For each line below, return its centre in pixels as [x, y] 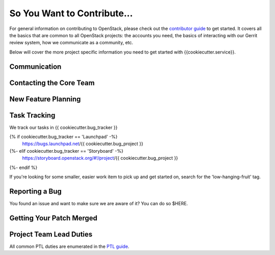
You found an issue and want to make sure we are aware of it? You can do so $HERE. [99, 203]
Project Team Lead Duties [51, 234]
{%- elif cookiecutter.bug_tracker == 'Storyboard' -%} [66, 151]
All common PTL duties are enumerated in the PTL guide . [69, 246]
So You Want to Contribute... [71, 13]
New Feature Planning [45, 99]
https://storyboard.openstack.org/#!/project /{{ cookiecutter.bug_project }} [100, 158]
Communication [35, 66]
